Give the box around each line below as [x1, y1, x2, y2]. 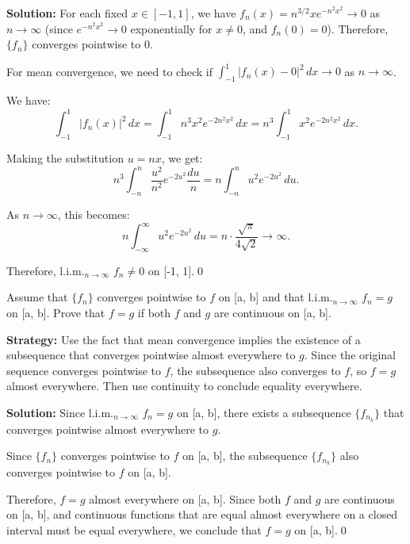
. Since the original [304, 347, 396, 363]
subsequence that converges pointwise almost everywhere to [6, 347, 296, 363]
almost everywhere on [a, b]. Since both [89, 490, 282, 507]
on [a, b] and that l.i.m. [218, 289, 333, 305]
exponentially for [130, 20, 213, 36]
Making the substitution [6, 149, 124, 166]
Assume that [6, 289, 68, 305]
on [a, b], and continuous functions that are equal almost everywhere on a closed [6, 506, 398, 523]
